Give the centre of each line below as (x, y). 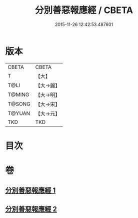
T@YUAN (19, 113)
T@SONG (19, 104)
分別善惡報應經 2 (31, 209)
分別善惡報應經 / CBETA (84, 10)
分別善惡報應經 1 (30, 190)
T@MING (18, 94)
